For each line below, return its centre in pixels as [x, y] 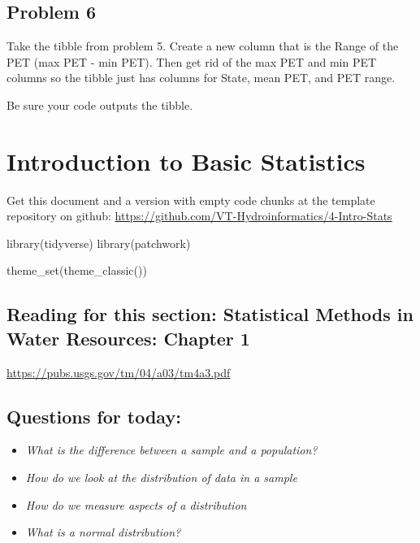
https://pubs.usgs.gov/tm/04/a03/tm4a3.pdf [119, 372]
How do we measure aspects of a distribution [136, 504]
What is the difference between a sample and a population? [171, 450]
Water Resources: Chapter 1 [128, 338]
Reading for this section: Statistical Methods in [210, 314]
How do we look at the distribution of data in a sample [161, 478]
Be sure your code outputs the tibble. [100, 104]
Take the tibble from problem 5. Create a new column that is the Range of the [203, 46]
